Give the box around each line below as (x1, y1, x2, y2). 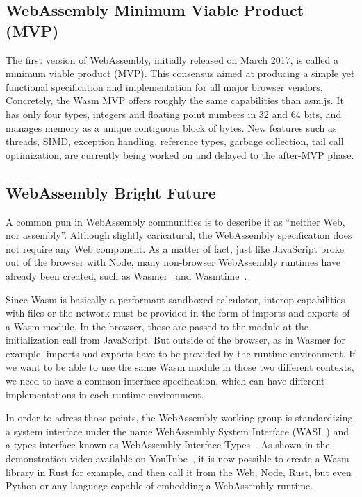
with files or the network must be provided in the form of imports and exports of (6, 305, 350, 320)
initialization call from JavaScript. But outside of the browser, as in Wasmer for (6, 332, 346, 347)
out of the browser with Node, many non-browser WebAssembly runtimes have (6, 255, 341, 269)
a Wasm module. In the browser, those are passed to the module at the (6, 319, 309, 333)
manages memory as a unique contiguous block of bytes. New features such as (6, 120, 337, 135)
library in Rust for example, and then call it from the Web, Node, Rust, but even (6, 464, 352, 479)
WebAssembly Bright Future (6, 181, 216, 203)
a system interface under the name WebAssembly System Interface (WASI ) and (6, 423, 349, 438)
